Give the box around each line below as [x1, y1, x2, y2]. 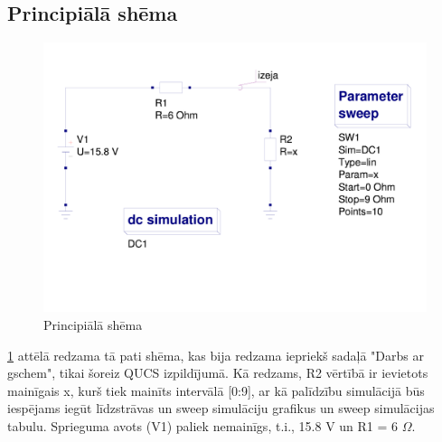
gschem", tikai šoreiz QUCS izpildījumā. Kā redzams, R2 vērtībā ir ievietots [7, 363, 428, 382]
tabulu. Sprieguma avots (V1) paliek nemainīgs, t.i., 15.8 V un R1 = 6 [7, 416, 399, 435]
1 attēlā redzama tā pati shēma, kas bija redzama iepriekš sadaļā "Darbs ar [7, 345, 424, 364]
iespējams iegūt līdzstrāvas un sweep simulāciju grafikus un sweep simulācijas [7, 399, 435, 418]
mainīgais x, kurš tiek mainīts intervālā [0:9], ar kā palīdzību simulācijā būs [7, 381, 425, 400]
